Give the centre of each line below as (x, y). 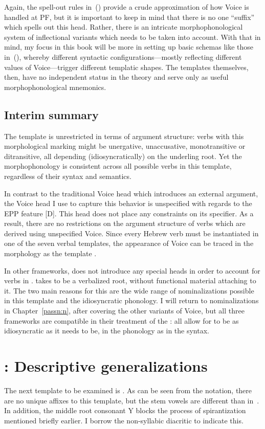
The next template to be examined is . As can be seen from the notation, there (128, 390)
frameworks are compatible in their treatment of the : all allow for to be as (122, 320)
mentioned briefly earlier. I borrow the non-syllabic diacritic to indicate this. (124, 420)
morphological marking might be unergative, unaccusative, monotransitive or (125, 146)
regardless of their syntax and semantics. (68, 176)
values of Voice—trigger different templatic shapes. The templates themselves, (126, 67)
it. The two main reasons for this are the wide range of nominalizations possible (129, 290)
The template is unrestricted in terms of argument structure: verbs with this (124, 136)
